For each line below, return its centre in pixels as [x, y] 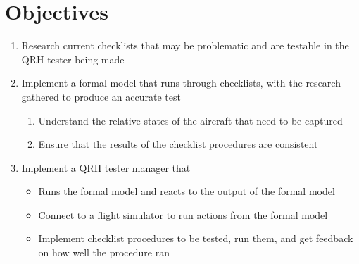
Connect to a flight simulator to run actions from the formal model [183, 214]
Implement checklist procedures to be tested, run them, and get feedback [196, 238]
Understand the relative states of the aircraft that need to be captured [190, 120]
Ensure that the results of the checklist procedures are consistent [178, 144]
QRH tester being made [73, 59]
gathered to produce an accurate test [101, 96]
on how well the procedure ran [104, 252]
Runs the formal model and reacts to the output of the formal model [187, 191]
